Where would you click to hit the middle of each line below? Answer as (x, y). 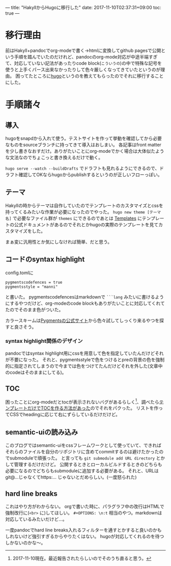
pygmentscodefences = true (34, 282)
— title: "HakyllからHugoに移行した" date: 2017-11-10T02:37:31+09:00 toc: (83, 7)
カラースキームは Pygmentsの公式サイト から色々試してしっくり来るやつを (82, 320)
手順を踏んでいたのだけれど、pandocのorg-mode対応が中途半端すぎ (86, 57)
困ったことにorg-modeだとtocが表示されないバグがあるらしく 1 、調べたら (82, 401)
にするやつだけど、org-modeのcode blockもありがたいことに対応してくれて (85, 303)
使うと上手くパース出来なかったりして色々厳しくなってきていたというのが (83, 69)
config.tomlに (20, 273)
